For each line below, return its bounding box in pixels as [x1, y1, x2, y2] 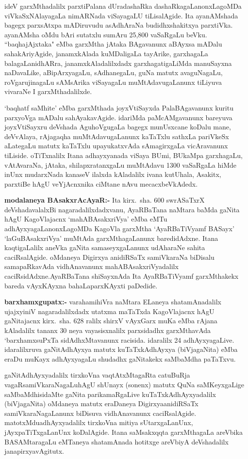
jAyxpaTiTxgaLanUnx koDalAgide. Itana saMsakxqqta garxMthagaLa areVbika [4, 427, 243, 437]
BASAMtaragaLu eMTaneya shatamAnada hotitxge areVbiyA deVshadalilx [4, 436, 229, 446]
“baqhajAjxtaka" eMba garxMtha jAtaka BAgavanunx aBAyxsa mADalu [4, 39, 222, 49]
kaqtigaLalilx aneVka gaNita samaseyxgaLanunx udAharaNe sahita [4, 242, 205, 253]
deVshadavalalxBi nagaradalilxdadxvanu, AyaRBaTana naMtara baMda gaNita [4, 204, 240, 214]
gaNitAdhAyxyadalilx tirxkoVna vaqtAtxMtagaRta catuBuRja [4, 370, 190, 380]
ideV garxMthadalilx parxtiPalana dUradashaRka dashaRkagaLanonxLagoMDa [4, 1, 242, 11]
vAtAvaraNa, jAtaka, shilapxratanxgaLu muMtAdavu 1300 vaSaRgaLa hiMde [4, 159, 236, 170]
